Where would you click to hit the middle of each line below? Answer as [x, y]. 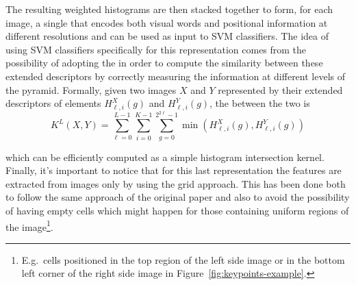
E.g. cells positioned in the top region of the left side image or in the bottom [183, 259]
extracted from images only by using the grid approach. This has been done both [176, 183]
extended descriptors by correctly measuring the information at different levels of [176, 76]
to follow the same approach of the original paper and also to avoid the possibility [178, 197]
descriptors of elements [53, 103]
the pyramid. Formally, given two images [91, 89]
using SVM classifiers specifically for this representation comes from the [156, 49]
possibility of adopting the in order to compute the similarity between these [164, 63]
